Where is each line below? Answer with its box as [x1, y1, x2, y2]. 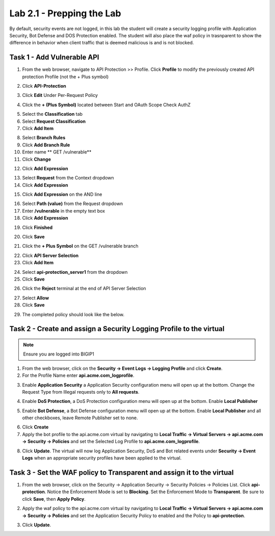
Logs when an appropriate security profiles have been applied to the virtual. [22, 455, 182, 461]
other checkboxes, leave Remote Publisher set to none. [22, 415, 139, 421]
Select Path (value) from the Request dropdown [22, 200, 123, 207]
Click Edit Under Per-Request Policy [22, 92, 98, 98]
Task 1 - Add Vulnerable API [9, 53, 99, 62]
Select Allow [22, 295, 49, 301]
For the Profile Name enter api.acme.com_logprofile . [22, 372, 134, 378]
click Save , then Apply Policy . [22, 496, 86, 502]
